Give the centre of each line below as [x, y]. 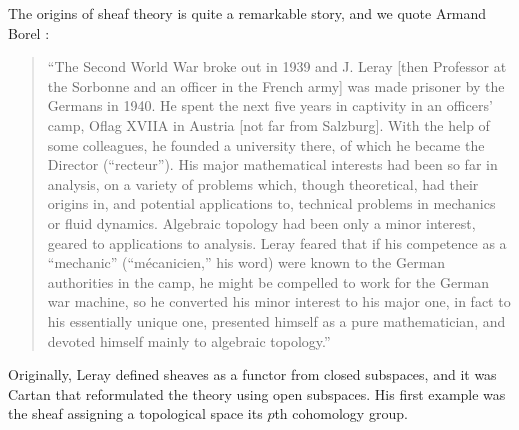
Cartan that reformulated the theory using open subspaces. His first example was [257, 393]
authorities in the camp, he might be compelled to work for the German [268, 281]
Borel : [29, 32]
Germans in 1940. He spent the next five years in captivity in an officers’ [270, 105]
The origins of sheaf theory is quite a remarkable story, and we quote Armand [247, 13]
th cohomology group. [341, 413]
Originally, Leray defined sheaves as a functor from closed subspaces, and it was [252, 374]
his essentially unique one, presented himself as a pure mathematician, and [276, 320]
